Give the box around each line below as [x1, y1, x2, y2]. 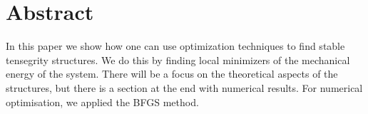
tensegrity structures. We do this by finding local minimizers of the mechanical [6, 52, 350, 67]
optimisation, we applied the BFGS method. [6, 94, 199, 109]
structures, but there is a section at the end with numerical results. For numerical [6, 80, 363, 95]
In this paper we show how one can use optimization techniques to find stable [6, 38, 345, 53]
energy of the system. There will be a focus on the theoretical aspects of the [6, 66, 338, 81]
